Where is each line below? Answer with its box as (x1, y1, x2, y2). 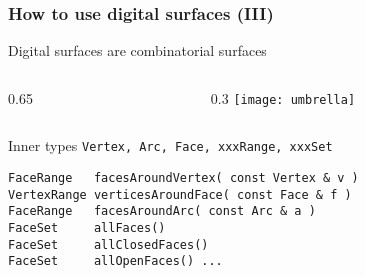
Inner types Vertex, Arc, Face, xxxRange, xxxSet (8, 135, 333, 156)
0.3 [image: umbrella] (210, 87, 356, 108)
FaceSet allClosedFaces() (8, 237, 209, 252)
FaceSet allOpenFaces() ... (8, 254, 223, 269)
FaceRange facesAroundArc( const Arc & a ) (8, 204, 316, 219)
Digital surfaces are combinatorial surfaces (8, 40, 267, 61)
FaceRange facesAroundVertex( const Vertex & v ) (8, 171, 359, 186)
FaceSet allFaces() (8, 221, 166, 236)
